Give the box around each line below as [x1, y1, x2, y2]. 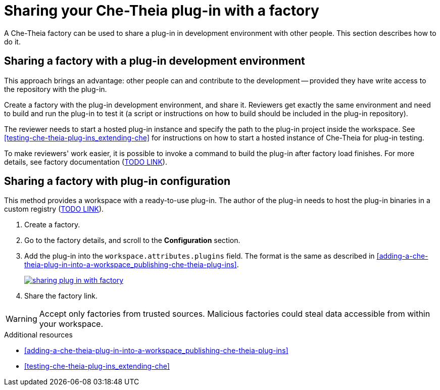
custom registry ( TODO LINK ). [4, 205, 104, 214]
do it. [4, 37, 21, 46]
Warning [6, 314, 37, 324]
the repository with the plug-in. [4, 84, 107, 93]
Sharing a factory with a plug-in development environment [4, 55, 305, 68]
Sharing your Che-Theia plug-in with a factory [4, 2, 319, 19]
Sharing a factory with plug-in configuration [4, 175, 231, 188]
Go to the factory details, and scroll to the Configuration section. [24, 236, 240, 245]
